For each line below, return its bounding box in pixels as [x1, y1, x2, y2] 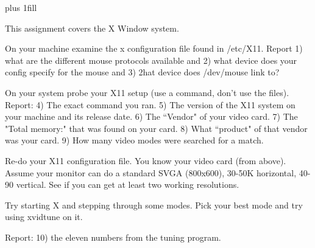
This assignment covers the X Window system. [5, 21, 179, 34]
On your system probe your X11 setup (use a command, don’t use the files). [5, 86, 289, 98]
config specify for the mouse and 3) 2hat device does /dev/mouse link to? [5, 66, 280, 78]
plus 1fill [5, 1, 37, 13]
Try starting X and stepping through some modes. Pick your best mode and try [5, 198, 303, 211]
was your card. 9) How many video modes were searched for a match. [5, 134, 264, 146]
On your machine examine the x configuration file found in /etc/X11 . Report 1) [5, 42, 303, 55]
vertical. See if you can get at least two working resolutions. [16, 178, 239, 191]
